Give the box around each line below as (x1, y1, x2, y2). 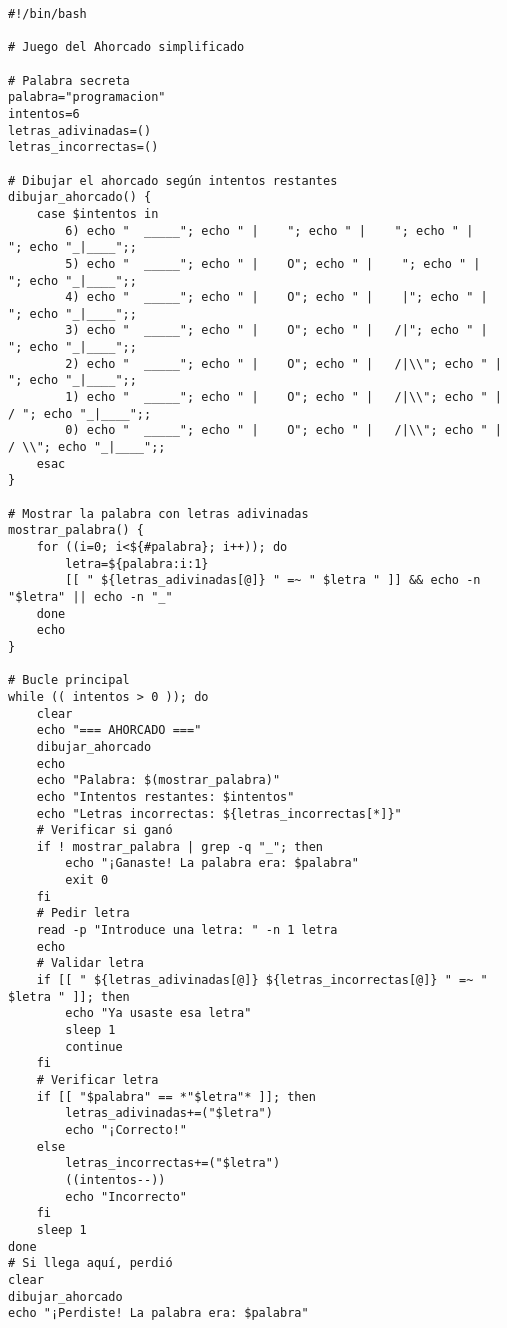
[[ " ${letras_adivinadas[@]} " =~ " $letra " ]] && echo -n (65, 573, 481, 588)
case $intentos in (36, 206, 159, 221)
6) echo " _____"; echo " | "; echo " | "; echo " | (65, 223, 474, 238)
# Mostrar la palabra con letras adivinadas (8, 506, 309, 521)
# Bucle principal (8, 673, 130, 688)
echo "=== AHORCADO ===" (36, 723, 202, 738)
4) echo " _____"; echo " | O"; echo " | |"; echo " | (65, 290, 488, 305)
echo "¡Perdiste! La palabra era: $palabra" (8, 1306, 309, 1321)
